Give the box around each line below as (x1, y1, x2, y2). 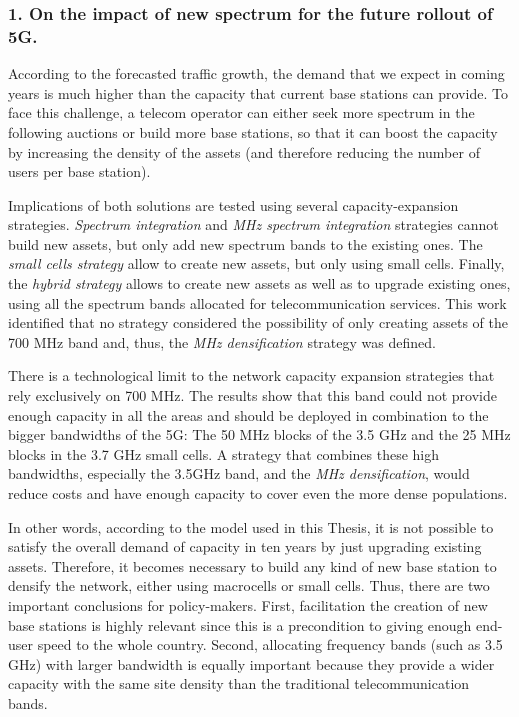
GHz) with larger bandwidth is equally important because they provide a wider (8, 653, 495, 674)
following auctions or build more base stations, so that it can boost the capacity (8, 121, 498, 142)
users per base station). (8, 161, 151, 182)
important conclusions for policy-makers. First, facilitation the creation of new (8, 594, 488, 615)
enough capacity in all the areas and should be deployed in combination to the (8, 404, 489, 425)
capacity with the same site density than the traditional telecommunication (8, 673, 470, 694)
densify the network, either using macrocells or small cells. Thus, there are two (8, 575, 490, 596)
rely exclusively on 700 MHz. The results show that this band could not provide (8, 385, 497, 406)
